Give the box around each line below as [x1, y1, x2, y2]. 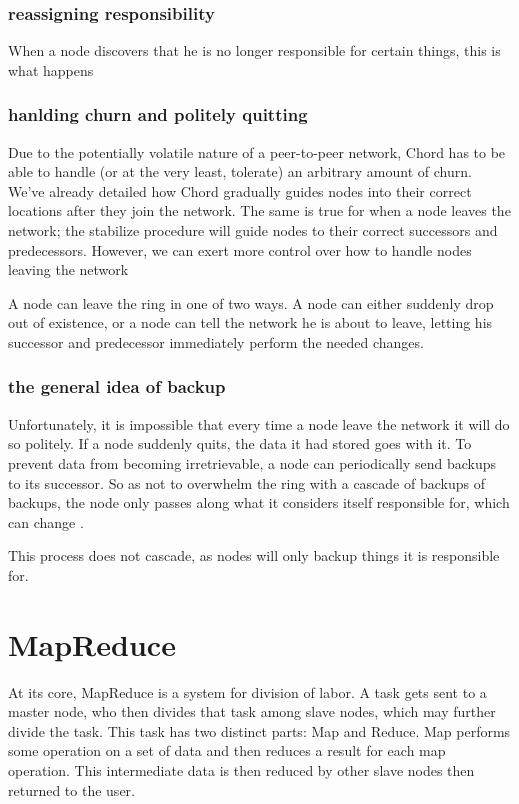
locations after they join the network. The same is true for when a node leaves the [8, 200, 511, 221]
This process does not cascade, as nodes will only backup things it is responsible [8, 545, 500, 566]
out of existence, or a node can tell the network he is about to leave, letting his [8, 312, 493, 333]
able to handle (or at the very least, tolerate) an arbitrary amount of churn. [8, 161, 472, 182]
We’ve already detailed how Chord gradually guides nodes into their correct [8, 180, 472, 201]
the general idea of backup [8, 374, 226, 399]
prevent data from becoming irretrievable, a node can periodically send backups [8, 452, 497, 473]
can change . [8, 511, 84, 532]
